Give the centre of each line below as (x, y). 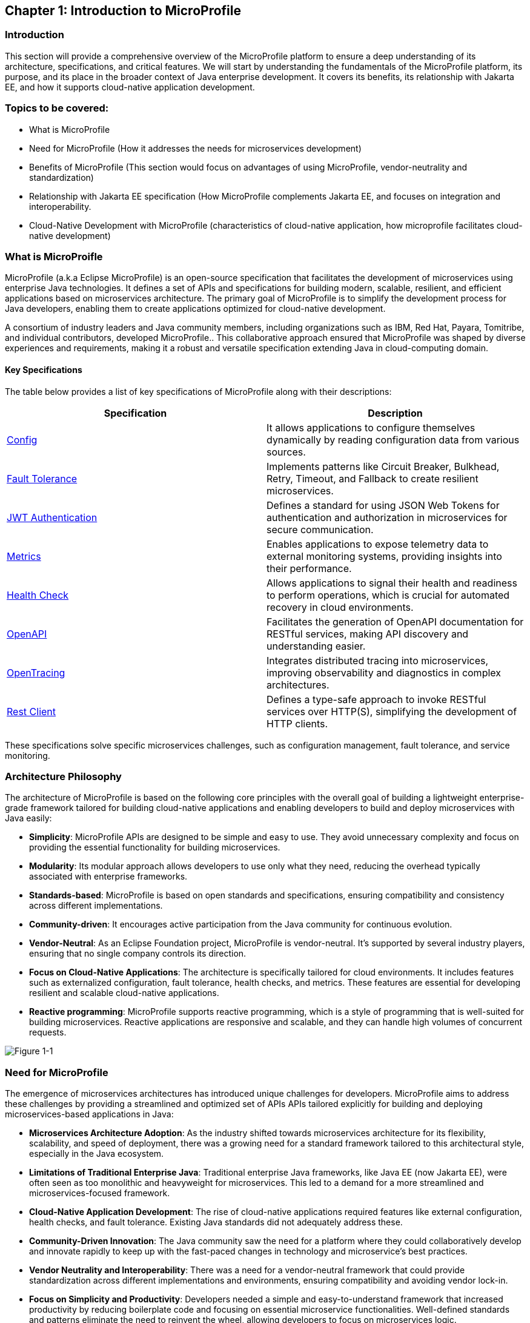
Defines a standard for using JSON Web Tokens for (383, 505)
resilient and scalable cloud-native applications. (124, 993)
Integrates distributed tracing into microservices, (378, 660)
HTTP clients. (297, 723)
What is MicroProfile (70, 129)
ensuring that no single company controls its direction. (138, 954)
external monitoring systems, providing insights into (384, 556)
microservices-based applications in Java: (89, 1114)
